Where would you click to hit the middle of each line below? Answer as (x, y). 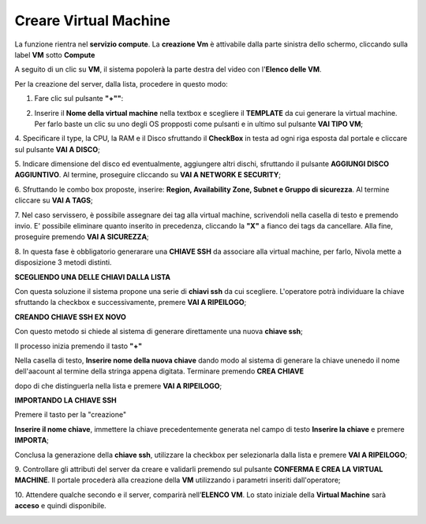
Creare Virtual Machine (93, 20)
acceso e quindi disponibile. (60, 506)
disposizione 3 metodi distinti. (63, 262)
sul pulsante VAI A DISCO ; (57, 149)
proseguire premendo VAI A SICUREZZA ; (82, 237)
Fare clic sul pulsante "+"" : (79, 98)
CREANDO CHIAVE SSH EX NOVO (70, 317)
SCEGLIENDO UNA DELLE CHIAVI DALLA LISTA (93, 277)
